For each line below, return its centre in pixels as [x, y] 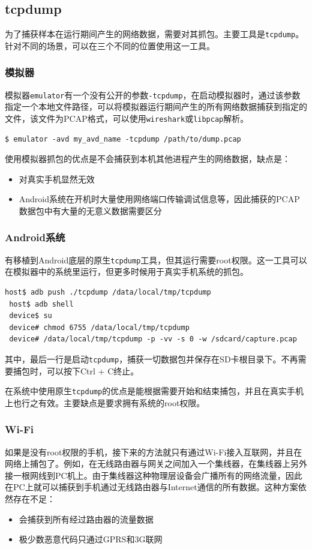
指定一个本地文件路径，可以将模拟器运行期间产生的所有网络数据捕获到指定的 [156, 106]
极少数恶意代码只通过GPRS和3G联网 [91, 539]
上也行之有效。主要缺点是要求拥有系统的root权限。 [105, 402]
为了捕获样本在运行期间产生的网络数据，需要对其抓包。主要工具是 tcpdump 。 [154, 34]
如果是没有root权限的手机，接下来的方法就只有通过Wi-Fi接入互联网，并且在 [154, 451]
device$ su [31, 316]
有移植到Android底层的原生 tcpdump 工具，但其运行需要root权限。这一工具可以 [156, 259]
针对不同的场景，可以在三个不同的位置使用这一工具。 [110, 45]
